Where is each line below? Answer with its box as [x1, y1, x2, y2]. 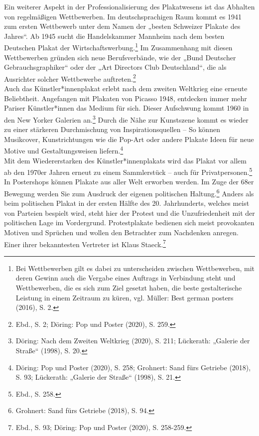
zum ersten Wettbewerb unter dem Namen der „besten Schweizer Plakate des [4, 21, 241, 31]
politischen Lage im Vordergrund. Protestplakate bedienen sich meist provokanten [4, 217, 255, 228]
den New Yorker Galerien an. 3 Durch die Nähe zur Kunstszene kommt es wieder [4, 113, 249, 125]
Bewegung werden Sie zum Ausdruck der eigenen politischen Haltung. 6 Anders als [4, 186, 254, 198]
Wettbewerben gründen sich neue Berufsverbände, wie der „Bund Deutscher [4, 52, 236, 62]
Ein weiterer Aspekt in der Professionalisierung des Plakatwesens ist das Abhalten [4, 1, 255, 11]
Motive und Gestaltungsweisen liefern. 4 [4, 144, 124, 155]
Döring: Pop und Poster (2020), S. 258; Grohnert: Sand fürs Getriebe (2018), [15, 362, 251, 372]
